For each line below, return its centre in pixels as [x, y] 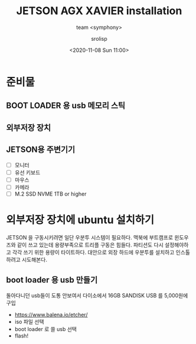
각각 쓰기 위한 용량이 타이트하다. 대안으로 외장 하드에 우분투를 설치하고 [93, 252]
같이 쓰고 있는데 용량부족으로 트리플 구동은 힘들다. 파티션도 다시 [90, 245]
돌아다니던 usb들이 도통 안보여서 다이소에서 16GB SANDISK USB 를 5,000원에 [97, 295]
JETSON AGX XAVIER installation [99, 11]
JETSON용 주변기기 [41, 150]
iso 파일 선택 [29, 322]
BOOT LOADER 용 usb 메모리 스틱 [66, 106]
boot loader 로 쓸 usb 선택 [45, 329]
